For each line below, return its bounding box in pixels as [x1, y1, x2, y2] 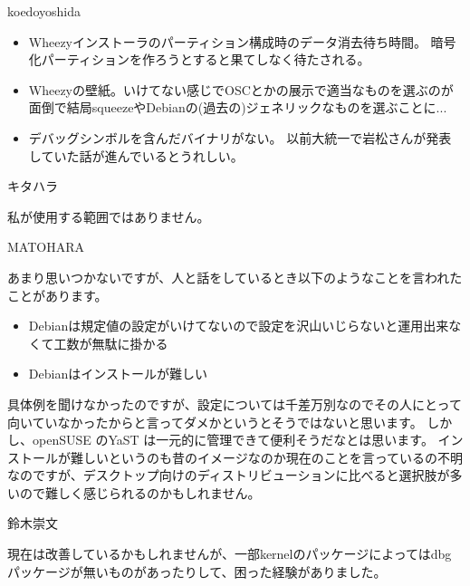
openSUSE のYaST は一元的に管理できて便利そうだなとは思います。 [32, 430, 434, 449]
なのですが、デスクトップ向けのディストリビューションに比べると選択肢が [7, 466, 450, 485]
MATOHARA [7, 237, 84, 256]
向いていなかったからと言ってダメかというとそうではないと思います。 [7, 412, 423, 431]
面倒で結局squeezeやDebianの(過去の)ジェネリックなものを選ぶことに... [28, 98, 447, 117]
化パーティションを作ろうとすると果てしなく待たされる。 [28, 50, 370, 69]
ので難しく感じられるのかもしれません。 [19, 483, 261, 502]
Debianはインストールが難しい [28, 364, 207, 383]
